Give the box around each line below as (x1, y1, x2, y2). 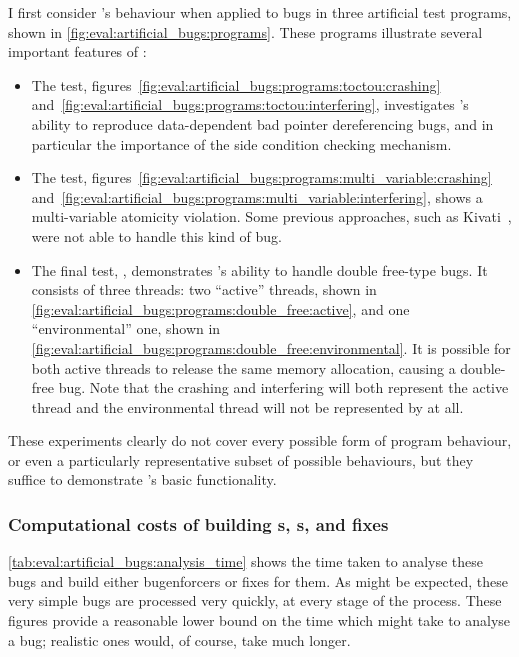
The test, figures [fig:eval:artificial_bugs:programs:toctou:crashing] (31, 74, 441, 95)
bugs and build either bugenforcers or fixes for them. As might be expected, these (8, 570, 508, 591)
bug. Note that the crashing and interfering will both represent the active (58, 377, 509, 398)
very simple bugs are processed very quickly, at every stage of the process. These (8, 590, 502, 611)
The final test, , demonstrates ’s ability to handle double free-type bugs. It (31, 259, 488, 280)
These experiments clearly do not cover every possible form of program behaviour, (8, 430, 512, 451)
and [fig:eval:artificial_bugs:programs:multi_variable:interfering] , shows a (31, 186, 483, 207)
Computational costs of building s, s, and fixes (8, 511, 389, 536)
